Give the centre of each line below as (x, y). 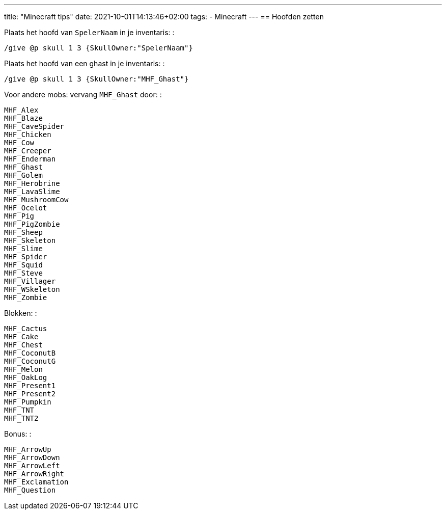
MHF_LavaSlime (32, 192)
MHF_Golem (23, 175)
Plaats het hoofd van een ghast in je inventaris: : (85, 63)
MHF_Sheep (23, 232)
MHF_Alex (21, 110)
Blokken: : (21, 313)
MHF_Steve (23, 273)
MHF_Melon (23, 369)
